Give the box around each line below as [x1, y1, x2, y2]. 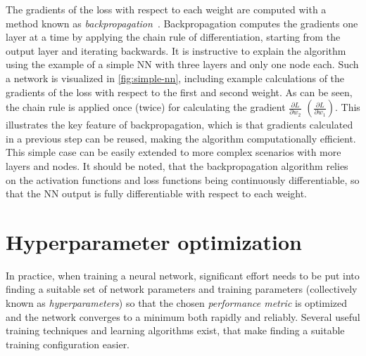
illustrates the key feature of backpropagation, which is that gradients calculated [6, 117, 353, 132]
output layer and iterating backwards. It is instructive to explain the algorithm [6, 43, 346, 58]
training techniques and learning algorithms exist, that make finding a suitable [6, 323, 345, 338]
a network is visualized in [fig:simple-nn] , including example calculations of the [6, 70, 345, 85]
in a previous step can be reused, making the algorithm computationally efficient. [6, 131, 356, 145]
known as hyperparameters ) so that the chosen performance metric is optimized [6, 296, 347, 310]
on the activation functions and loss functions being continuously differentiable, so [6, 172, 360, 187]
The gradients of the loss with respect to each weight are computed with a [6, 2, 327, 16]
